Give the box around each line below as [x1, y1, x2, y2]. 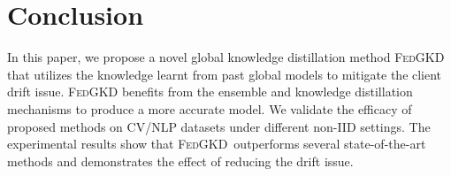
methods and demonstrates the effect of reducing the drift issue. [7, 151, 354, 170]
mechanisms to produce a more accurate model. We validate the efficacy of [7, 99, 412, 118]
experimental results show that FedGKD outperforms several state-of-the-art [7, 134, 426, 153]
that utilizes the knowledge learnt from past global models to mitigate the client [7, 65, 442, 83]
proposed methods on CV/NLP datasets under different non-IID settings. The [7, 117, 431, 135]
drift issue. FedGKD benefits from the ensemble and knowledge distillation [7, 82, 413, 101]
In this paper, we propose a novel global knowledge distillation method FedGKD [7, 48, 445, 66]
